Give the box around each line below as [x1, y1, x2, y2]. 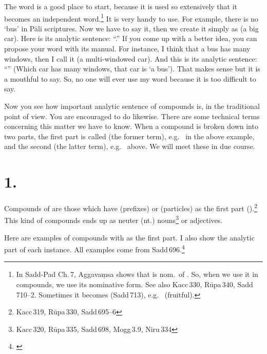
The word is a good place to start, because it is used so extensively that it [4, 1, 238, 11]
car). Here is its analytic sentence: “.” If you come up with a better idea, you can [4, 33, 257, 44]
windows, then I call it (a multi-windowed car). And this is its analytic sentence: [4, 53, 257, 64]
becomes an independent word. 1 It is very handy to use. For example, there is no [4, 11, 258, 24]
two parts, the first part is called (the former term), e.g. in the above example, [4, 131, 255, 141]
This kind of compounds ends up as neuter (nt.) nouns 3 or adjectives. [4, 213, 223, 225]
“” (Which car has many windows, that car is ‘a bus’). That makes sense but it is [4, 63, 260, 74]
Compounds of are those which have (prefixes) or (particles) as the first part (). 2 [4, 201, 258, 213]
